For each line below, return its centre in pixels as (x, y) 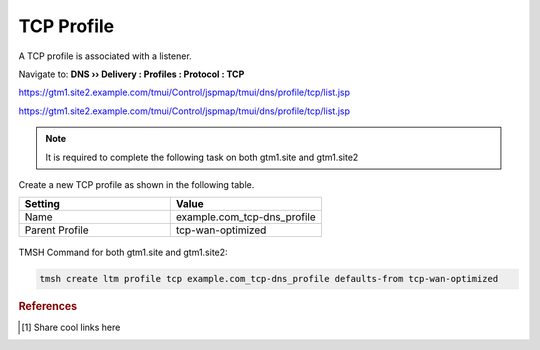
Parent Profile (56, 230)
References (48, 307)
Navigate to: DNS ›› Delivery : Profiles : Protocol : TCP (131, 74)
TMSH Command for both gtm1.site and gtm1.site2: (123, 252)
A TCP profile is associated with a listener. (105, 56)
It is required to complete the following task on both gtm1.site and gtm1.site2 (202, 157)
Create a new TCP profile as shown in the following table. (136, 184)
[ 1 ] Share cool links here (71, 327)
